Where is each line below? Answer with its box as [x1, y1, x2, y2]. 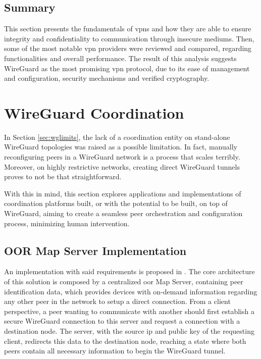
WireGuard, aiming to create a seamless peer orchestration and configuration [4, 208, 243, 219]
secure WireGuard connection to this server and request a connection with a [4, 316, 240, 326]
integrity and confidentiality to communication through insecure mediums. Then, [4, 33, 254, 43]
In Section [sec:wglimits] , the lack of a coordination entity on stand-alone [4, 131, 230, 142]
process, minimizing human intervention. [4, 218, 130, 228]
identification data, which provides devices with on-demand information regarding [4, 286, 257, 296]
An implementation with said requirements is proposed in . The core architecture [4, 266, 255, 277]
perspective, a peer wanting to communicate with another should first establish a [4, 305, 254, 316]
